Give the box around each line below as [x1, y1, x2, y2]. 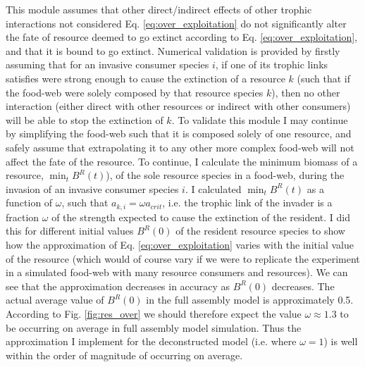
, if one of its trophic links [215, 57, 328, 72]
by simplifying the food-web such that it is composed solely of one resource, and [6, 126, 352, 141]
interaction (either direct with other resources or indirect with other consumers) [6, 99, 351, 113]
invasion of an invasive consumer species [6, 181, 179, 196]
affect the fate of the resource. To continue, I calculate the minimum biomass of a [6, 154, 358, 168]
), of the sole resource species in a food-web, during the [106, 168, 345, 182]
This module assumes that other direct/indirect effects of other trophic [6, 2, 312, 16]
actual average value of [6, 292, 104, 307]
